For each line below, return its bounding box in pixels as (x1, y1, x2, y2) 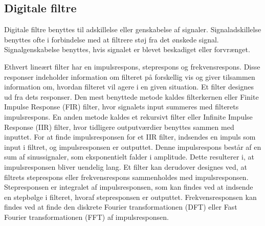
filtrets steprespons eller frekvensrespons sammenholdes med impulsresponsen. (4, 171, 249, 182)
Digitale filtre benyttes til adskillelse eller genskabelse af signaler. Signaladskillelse (4, 24, 261, 35)
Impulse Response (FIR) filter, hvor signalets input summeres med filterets (4, 101, 239, 112)
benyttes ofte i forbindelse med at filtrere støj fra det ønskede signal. (4, 34, 219, 44)
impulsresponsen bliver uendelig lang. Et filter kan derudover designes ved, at (4, 161, 247, 172)
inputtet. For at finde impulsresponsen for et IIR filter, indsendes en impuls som (4, 131, 256, 142)
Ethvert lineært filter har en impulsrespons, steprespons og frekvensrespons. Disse (4, 61, 260, 72)
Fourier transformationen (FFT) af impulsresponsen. (4, 211, 169, 222)
